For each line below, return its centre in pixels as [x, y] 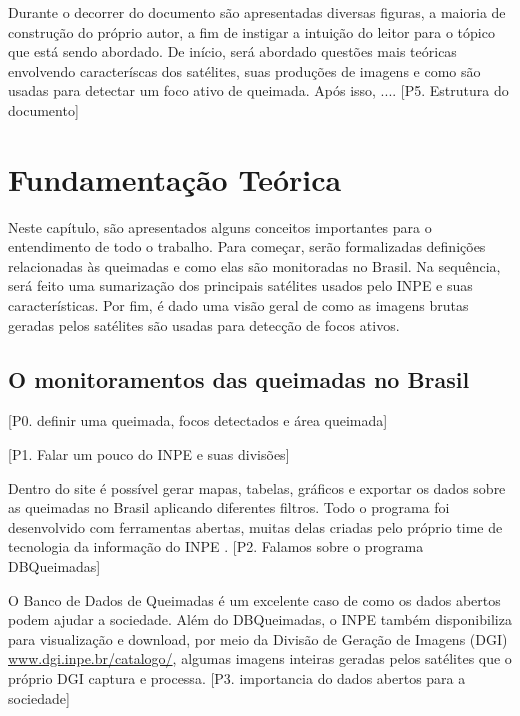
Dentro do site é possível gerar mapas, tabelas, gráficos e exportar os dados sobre [257, 487]
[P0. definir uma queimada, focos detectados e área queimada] [198, 420]
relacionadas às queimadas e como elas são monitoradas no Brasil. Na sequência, [254, 265]
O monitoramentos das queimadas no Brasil [239, 378]
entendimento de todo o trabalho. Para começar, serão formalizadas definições [247, 246]
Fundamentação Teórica [175, 178]
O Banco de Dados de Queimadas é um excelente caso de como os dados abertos [254, 599]
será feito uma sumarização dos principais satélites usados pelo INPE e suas [240, 285]
